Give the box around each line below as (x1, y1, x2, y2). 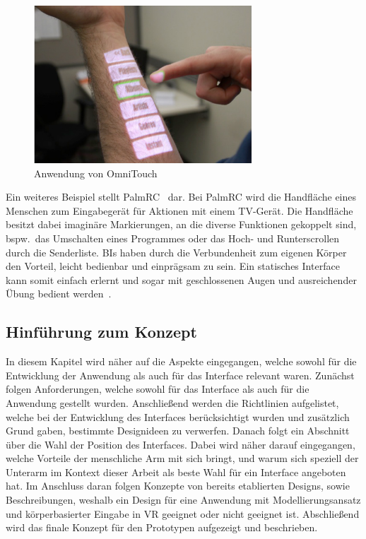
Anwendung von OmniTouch (34, 165, 158, 180)
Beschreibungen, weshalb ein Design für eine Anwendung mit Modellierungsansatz (6, 492, 361, 507)
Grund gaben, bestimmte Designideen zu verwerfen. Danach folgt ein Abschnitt (6, 423, 350, 438)
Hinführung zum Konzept (6, 321, 197, 343)
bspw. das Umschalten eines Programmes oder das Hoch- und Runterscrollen (6, 230, 340, 245)
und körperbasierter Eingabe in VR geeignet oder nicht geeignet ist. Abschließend (6, 506, 360, 521)
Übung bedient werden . (6, 286, 112, 301)
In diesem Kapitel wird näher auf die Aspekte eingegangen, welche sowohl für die (6, 354, 357, 369)
